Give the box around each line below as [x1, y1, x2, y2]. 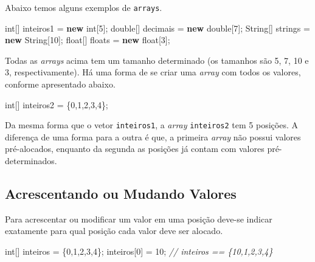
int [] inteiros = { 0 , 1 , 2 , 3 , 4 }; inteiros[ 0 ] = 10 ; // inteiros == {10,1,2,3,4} [5, 245, 273, 258]
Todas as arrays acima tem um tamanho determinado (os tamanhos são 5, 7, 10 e [5, 53, 309, 66]
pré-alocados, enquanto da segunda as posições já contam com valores [5, 142, 265, 155]
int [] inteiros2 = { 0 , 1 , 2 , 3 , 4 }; [5, 98, 108, 111]
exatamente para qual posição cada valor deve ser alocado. [5, 224, 223, 237]
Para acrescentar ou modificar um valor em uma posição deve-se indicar [5, 212, 272, 225]
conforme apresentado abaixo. [5, 78, 116, 91]
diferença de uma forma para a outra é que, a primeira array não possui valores [5, 130, 301, 143]
